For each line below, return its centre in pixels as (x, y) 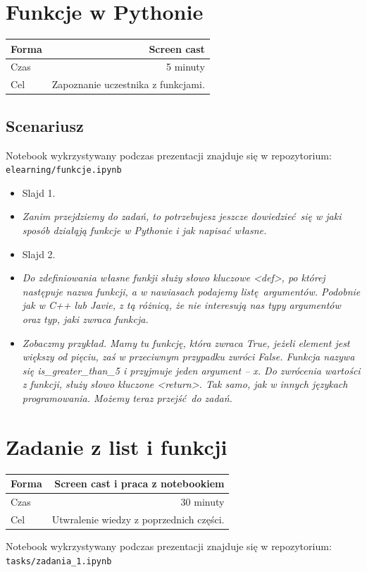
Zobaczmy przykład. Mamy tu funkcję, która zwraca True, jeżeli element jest (186, 342)
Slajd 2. (39, 254)
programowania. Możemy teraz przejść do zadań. (127, 397)
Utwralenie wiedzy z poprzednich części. (138, 519)
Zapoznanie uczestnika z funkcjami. (128, 84)
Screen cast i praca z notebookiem (139, 483)
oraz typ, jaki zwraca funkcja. (85, 319)
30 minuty (203, 502)
